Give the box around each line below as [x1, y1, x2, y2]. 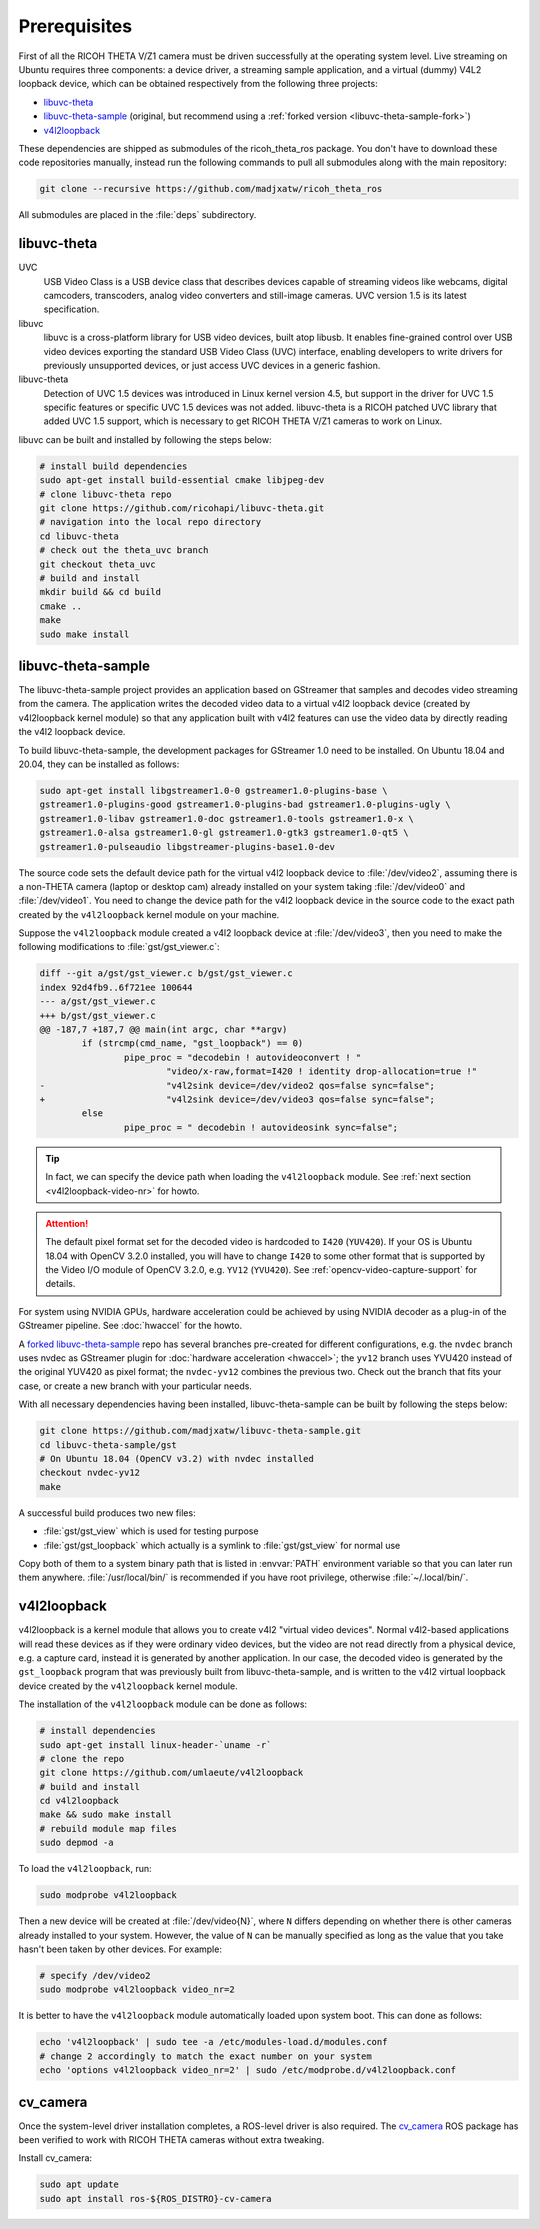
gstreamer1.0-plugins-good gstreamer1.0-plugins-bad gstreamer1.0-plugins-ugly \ [39, 799, 452, 810]
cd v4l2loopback [39, 1795, 120, 1807]
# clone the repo [39, 1753, 125, 1764]
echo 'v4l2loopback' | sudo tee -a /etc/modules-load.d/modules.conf [39, 2036, 388, 2048]
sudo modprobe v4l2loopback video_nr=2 [39, 1984, 235, 1995]
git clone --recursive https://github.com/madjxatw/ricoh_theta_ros [39, 183, 383, 195]
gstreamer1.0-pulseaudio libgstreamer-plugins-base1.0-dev [39, 841, 335, 852]
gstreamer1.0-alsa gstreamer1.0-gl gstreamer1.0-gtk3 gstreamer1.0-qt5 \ [39, 827, 409, 839]
